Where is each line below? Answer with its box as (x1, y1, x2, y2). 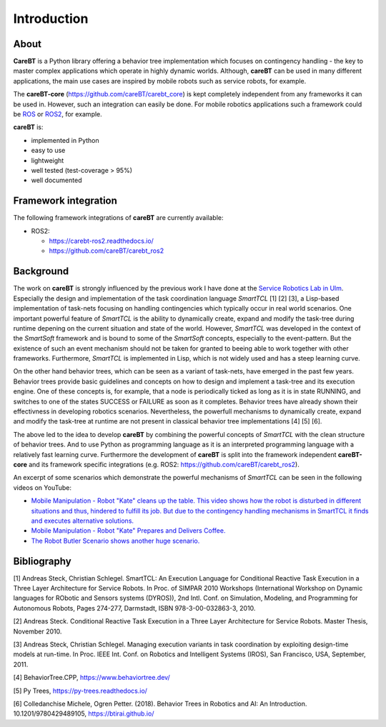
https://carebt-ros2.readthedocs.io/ (49, 236, 154, 246)
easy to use (31, 146, 66, 155)
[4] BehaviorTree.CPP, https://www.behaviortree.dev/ (13, 673, 171, 682)
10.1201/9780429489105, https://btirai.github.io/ (13, 709, 154, 718)
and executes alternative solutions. (31, 516, 134, 525)
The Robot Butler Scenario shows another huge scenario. (31, 536, 200, 545)
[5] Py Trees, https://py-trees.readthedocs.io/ (13, 686, 148, 695)
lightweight (31, 156, 64, 164)
